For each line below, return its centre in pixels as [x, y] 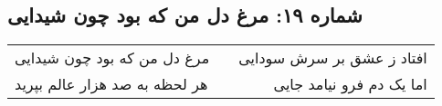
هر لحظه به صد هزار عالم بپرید [111, 84]
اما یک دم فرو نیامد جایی [350, 84]
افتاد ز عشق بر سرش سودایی [333, 58]
